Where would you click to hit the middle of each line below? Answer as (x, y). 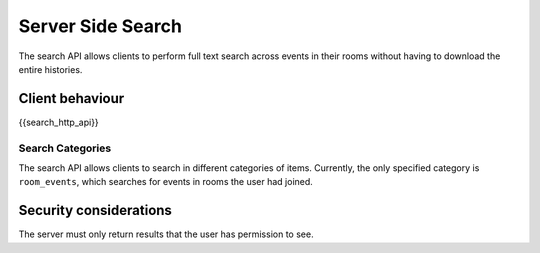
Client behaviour (71, 98)
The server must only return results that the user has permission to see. (166, 234)
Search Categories (65, 148)
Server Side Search (100, 26)
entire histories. (50, 69)
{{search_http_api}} (58, 122)
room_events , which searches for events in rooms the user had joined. (166, 182)
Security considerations (95, 210)
